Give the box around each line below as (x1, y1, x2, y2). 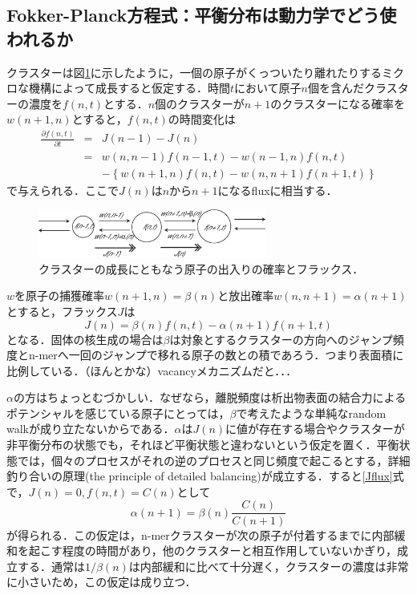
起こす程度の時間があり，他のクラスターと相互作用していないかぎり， (28, 542, 398, 559)
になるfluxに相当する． (217, 181, 338, 198)
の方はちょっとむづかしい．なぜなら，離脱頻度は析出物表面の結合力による (13, 389, 407, 406)
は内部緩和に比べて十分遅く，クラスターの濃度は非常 (128, 557, 409, 574)
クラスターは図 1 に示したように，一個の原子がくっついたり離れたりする (6, 63, 383, 80)
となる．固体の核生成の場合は (6, 330, 164, 347)
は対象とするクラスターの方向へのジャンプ (169, 330, 393, 347)
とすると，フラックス (6, 302, 118, 319)
